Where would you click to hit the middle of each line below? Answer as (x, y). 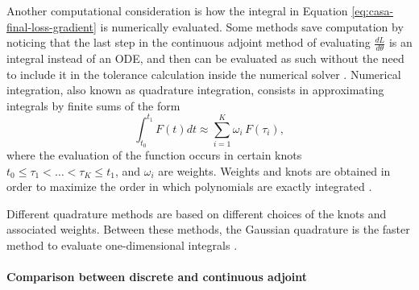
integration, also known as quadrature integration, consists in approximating (195, 90)
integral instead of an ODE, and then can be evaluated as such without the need (205, 58)
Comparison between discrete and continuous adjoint (157, 277)
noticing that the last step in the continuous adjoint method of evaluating (189, 42)
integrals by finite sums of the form (93, 105)
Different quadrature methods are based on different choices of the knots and (197, 213)
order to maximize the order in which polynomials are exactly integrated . (189, 186)
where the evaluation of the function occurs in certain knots (154, 155)
